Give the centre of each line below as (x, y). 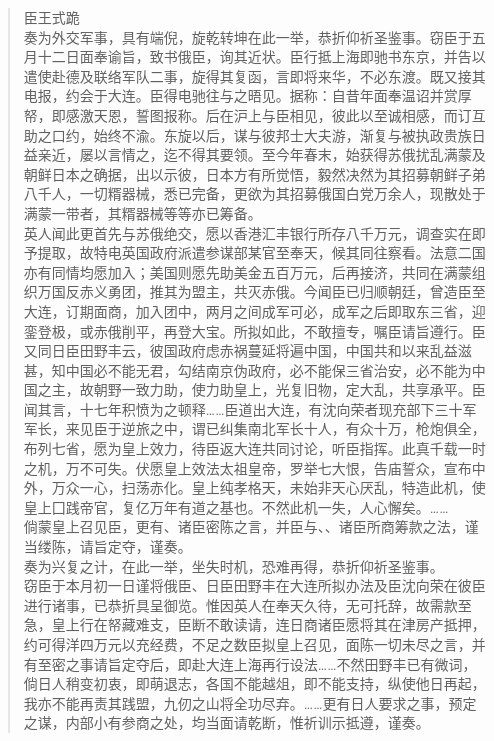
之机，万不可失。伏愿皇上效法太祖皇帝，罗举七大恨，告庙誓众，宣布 (247, 467)
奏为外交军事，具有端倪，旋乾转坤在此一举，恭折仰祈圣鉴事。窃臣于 (247, 36)
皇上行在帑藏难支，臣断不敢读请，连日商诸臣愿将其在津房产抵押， (268, 624)
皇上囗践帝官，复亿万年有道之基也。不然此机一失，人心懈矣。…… (236, 506)
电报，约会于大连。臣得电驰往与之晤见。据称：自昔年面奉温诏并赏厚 (247, 95)
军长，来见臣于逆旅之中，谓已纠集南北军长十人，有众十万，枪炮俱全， (254, 428)
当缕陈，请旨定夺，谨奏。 (107, 546)
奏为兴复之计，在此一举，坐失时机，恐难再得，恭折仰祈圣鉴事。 (233, 565)
